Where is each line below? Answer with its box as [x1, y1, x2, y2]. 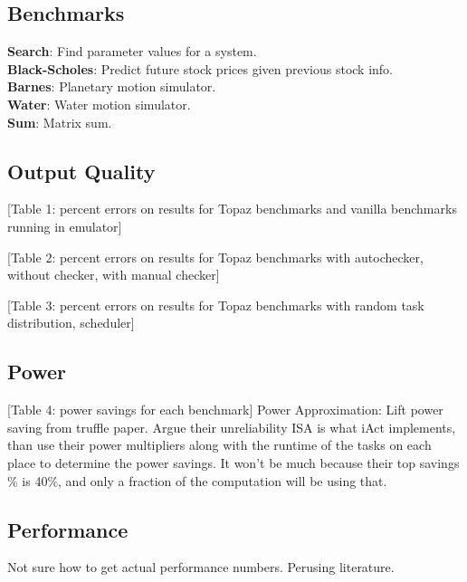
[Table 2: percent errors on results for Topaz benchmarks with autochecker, [7, 247, 424, 266]
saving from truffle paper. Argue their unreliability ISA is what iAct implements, [7, 417, 456, 436]
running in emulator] [7, 216, 122, 235]
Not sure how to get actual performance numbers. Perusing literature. [7, 558, 395, 577]
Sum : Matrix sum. [7, 112, 112, 131]
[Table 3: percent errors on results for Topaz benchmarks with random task [7, 295, 424, 314]
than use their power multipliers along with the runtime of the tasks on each [7, 435, 432, 454]
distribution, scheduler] [7, 313, 135, 332]
